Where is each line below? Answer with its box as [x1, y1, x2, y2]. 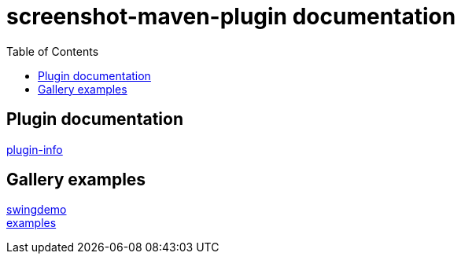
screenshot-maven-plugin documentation [6, 3, 456, 30]
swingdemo [6, 203, 67, 217]
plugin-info [6, 142, 63, 156]
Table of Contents [6, 44, 99, 58]
